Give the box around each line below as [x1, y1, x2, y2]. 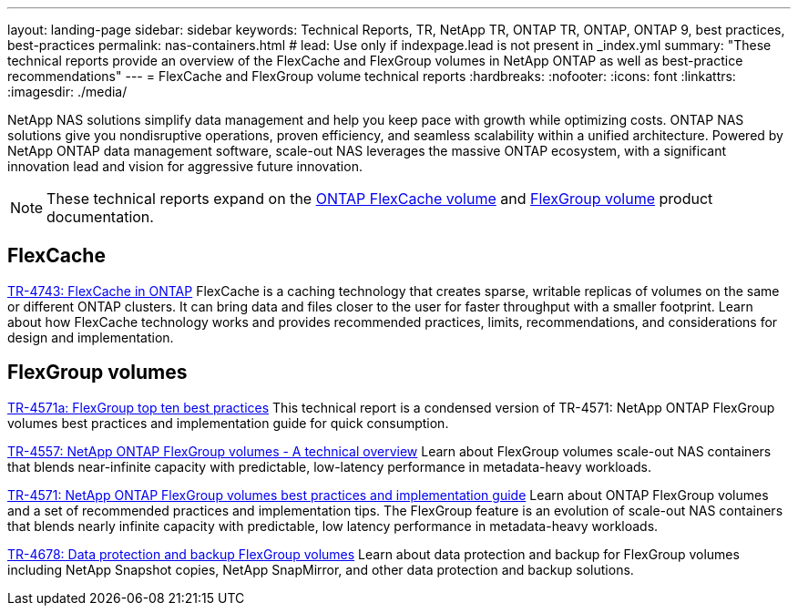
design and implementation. [7, 329, 174, 345]
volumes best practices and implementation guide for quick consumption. [7, 414, 449, 431]
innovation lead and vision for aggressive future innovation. [7, 158, 363, 174]
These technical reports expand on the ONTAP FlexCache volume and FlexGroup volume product [46, 189, 713, 208]
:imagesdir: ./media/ [7, 84, 128, 99]
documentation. [46, 208, 154, 226]
